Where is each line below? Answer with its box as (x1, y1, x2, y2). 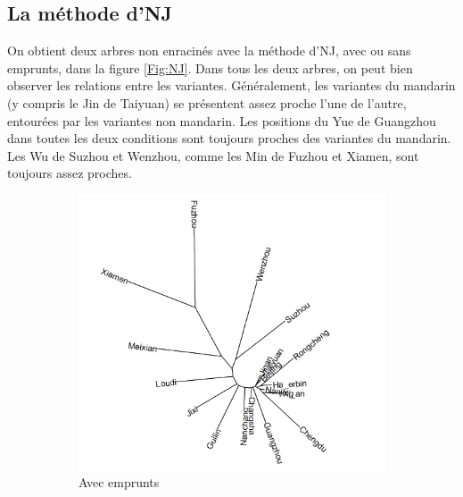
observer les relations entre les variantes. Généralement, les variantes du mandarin (7, 76, 456, 95)
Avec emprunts (79, 472, 160, 491)
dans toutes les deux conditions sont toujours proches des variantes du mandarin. (7, 129, 451, 147)
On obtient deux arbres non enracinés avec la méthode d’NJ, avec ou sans (7, 41, 411, 60)
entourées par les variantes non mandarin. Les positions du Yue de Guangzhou (7, 111, 436, 130)
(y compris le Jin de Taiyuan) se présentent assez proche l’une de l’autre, (7, 93, 407, 112)
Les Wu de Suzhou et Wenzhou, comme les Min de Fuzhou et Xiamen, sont (7, 146, 419, 164)
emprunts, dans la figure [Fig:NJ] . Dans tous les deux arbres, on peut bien (7, 58, 413, 77)
